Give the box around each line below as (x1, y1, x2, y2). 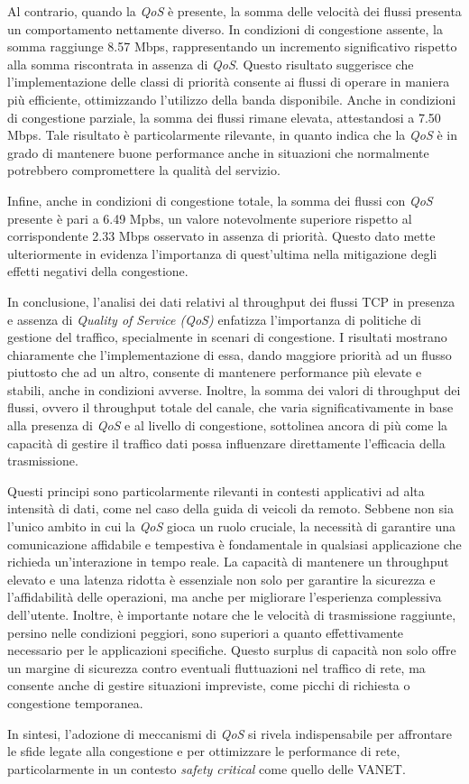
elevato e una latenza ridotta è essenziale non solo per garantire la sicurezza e (7, 569, 436, 588)
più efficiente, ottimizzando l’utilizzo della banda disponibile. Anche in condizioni (7, 89, 456, 108)
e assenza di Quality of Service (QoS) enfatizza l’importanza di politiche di (7, 309, 422, 328)
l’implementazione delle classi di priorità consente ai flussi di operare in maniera (7, 72, 450, 91)
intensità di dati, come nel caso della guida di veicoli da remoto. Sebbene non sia (7, 499, 454, 518)
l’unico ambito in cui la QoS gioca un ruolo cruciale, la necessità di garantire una (7, 517, 456, 536)
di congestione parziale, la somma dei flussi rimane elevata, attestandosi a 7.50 (7, 107, 441, 126)
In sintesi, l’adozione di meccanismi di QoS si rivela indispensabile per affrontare (7, 724, 453, 742)
